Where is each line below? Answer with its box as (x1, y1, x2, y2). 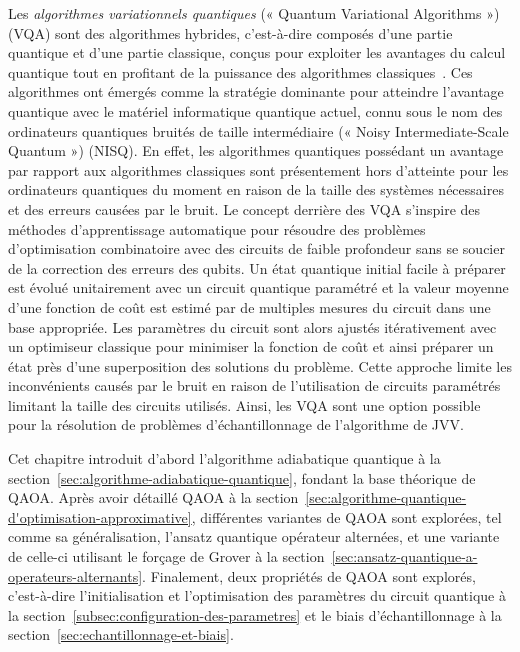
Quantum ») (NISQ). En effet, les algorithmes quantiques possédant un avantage (8, 140, 504, 161)
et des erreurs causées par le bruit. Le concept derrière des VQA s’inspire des (8, 198, 481, 219)
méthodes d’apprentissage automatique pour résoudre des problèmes (8, 218, 426, 239)
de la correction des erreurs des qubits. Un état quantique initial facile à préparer (8, 257, 506, 278)
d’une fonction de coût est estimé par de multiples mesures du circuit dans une (8, 296, 491, 317)
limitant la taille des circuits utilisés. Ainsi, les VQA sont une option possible (8, 394, 481, 415)
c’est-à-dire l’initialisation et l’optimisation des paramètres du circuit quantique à (8, 585, 506, 606)
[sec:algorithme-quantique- (305, 487, 467, 508)
